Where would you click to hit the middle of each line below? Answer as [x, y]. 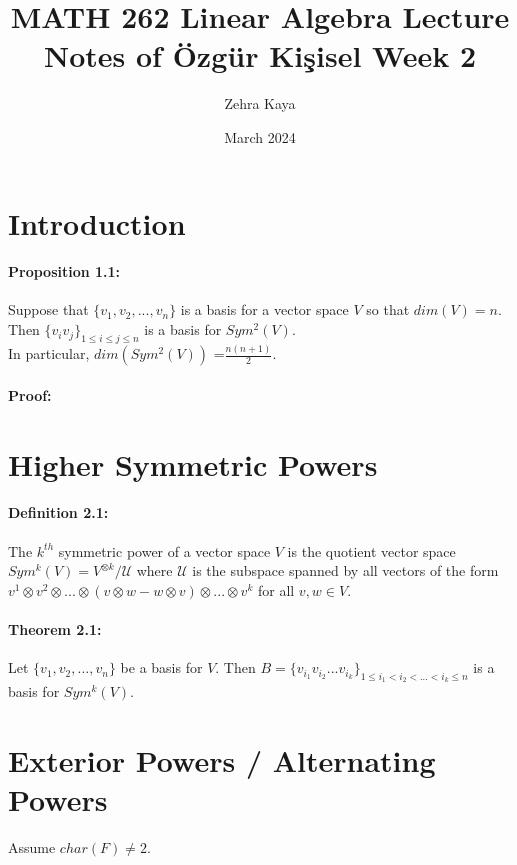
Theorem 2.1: [55, 628]
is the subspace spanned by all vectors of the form [345, 570]
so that [388, 309]
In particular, [49, 353]
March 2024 [260, 136]
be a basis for [161, 667]
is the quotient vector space [371, 550]
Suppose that [48, 309]
